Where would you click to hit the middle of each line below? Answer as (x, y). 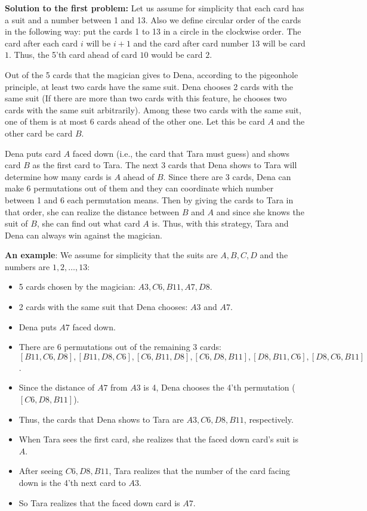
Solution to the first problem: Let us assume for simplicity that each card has (155, 8)
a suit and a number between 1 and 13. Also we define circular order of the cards (153, 19)
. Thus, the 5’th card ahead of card (73, 55)
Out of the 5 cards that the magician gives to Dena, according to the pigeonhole (152, 74)
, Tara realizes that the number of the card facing (199, 471)
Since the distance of (57, 387)
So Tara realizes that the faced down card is (99, 502)
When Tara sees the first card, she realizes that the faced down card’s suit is (158, 439)
